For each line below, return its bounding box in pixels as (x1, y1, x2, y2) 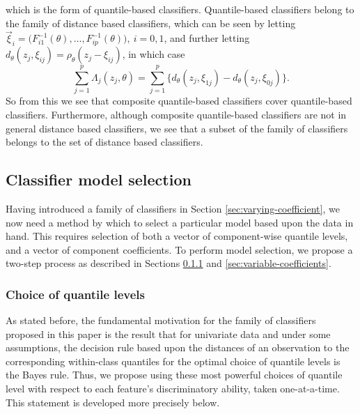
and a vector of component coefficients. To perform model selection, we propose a (6, 242, 353, 256)
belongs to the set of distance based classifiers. (6, 135, 203, 149)
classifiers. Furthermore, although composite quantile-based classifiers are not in (6, 107, 347, 121)
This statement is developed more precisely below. (6, 394, 220, 409)
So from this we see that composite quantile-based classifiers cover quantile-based (6, 93, 352, 108)
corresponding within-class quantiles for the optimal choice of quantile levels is (6, 353, 341, 368)
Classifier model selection (6, 169, 191, 190)
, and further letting (164, 31, 250, 45)
